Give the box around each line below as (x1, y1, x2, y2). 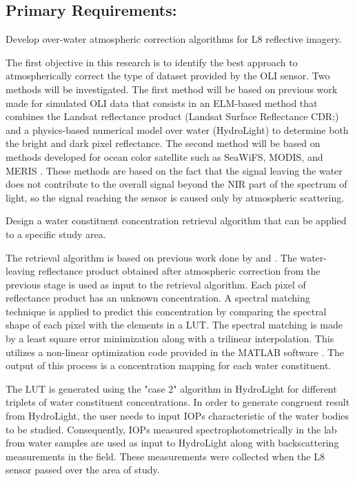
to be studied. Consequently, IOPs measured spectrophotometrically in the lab (6, 422, 337, 436)
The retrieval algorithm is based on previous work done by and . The (6, 250, 297, 264)
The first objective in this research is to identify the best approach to (6, 55, 298, 69)
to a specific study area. (6, 226, 106, 241)
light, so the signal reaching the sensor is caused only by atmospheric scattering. (6, 190, 345, 204)
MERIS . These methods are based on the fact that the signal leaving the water (6, 163, 343, 177)
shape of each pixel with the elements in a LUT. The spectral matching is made (6, 317, 343, 332)
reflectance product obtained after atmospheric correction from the (38, 264, 321, 278)
